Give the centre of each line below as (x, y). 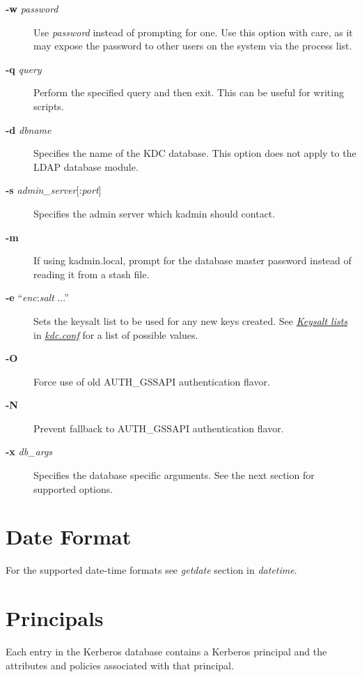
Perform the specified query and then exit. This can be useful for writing (189, 92)
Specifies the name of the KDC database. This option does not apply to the (195, 153)
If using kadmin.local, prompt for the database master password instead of (192, 260)
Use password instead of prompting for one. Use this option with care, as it (193, 32)
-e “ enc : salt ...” (37, 297)
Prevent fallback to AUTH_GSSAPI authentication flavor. (159, 428)
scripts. (49, 106)
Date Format (69, 537)
